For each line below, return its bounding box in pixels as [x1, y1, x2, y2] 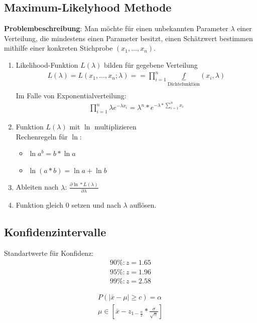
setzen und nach [71, 200, 121, 210]
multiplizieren [94, 121, 137, 132]
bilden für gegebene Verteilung [104, 59, 198, 70]
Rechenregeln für [16, 131, 68, 141]
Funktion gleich [16, 200, 64, 210]
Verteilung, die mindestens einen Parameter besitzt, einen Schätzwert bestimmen [4, 33, 253, 43]
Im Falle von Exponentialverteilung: [16, 90, 126, 100]
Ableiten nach [16, 182, 59, 192]
